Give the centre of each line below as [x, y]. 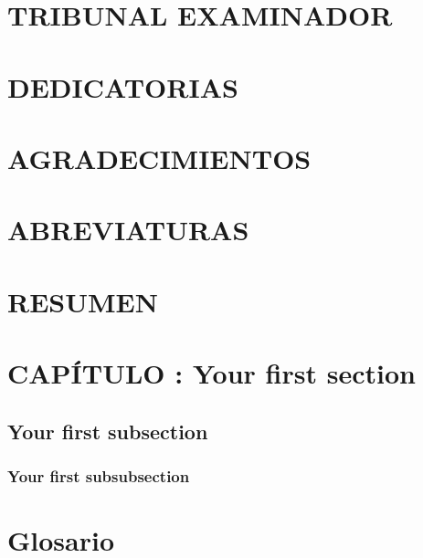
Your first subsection [108, 431]
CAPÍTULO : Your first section [211, 373]
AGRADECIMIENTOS [159, 158]
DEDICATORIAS [123, 86]
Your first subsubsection [99, 475]
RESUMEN [83, 301]
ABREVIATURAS [128, 230]
